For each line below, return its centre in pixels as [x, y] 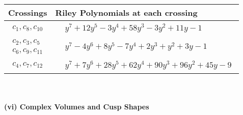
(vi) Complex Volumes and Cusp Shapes [77, 107]
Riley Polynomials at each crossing [126, 12]
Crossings [28, 12]
